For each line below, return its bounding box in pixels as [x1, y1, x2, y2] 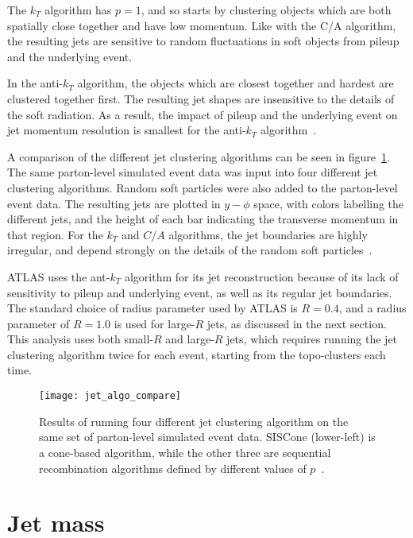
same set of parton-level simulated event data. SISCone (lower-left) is [39, 428, 376, 445]
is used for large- [114, 315, 195, 331]
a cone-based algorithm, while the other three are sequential [39, 443, 331, 460]
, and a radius [338, 300, 407, 316]
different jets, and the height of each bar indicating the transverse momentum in [7, 211, 399, 227]
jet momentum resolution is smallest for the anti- [7, 122, 246, 138]
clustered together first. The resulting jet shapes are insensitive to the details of [7, 90, 395, 106]
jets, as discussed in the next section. [206, 315, 387, 331]
